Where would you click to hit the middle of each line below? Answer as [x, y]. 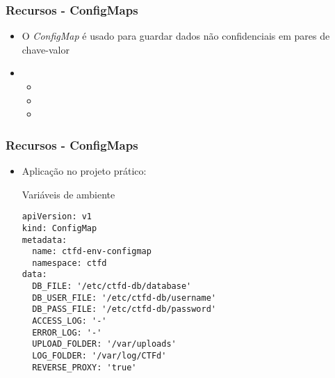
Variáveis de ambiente [68, 194]
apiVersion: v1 [57, 217]
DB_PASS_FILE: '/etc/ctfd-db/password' [124, 309]
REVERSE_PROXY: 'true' [84, 367]
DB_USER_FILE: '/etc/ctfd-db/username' [124, 298]
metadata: [44, 240]
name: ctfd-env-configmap [92, 252]
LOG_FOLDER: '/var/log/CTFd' [99, 356]
